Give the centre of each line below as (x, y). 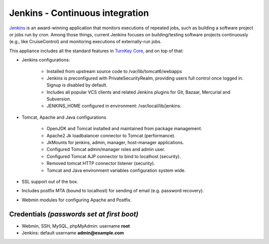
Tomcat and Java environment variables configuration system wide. (116, 170)
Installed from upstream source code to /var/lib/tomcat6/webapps (114, 71)
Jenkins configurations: (46, 60)
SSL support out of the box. (50, 181)
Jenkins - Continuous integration (79, 13)
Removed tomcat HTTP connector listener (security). (101, 163)
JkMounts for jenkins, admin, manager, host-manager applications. (115, 143)
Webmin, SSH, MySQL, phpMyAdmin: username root (76, 226)
